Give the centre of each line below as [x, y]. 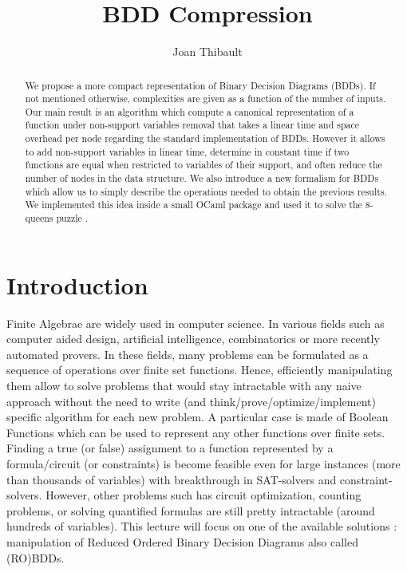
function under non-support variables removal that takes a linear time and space [192, 125]
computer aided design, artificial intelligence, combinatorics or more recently [193, 339]
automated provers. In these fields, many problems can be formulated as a [188, 354]
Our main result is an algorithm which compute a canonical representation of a [190, 111]
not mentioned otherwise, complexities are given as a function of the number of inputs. [205, 99]
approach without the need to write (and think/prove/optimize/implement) [191, 401]
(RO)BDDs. [36, 557]
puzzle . [72, 218]
